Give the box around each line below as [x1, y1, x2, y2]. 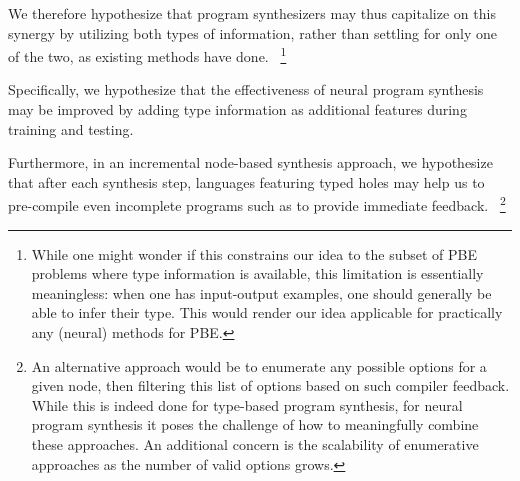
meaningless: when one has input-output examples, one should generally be [31, 282, 492, 303]
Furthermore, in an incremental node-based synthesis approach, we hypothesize [8, 152, 493, 173]
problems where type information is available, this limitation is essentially [31, 263, 484, 284]
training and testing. [8, 118, 134, 139]
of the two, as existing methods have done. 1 [8, 43, 287, 66]
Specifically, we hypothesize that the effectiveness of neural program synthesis [8, 79, 484, 100]
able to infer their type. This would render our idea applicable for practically [31, 302, 503, 323]
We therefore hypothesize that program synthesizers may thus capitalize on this [8, 3, 496, 23]
